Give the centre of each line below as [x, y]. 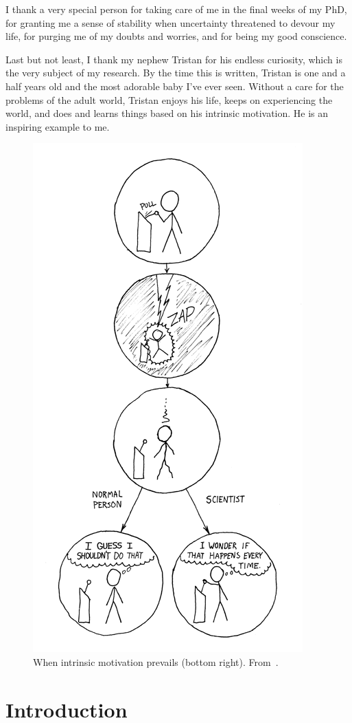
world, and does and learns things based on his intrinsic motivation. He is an [167, 113]
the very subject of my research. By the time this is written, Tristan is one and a [176, 73]
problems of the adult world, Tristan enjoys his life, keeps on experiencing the [169, 99]
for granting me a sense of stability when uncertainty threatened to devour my [171, 22]
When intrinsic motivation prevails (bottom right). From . [156, 661]
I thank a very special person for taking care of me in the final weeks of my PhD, [176, 9]
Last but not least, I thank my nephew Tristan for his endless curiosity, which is [174, 59]
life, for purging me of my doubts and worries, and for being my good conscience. [176, 36]
